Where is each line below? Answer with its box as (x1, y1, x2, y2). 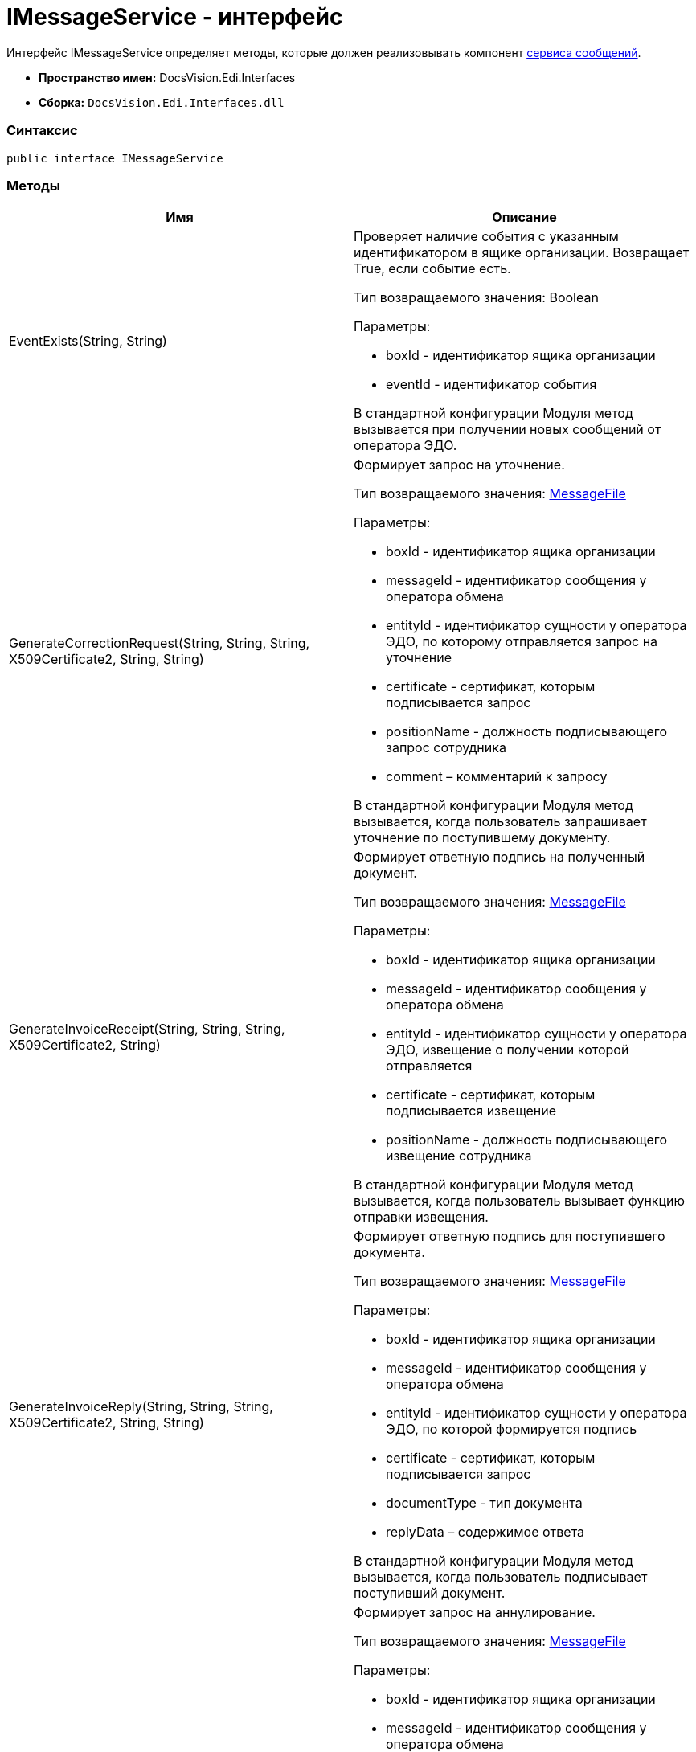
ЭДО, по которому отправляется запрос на (386, 633, 658, 650)
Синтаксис (6, 122, 78, 139)
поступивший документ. (354, 1585, 506, 1602)
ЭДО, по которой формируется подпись (386, 1421, 637, 1438)
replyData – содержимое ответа (386, 1524, 585, 1541)
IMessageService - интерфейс (6, 3, 343, 31)
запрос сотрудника (386, 739, 506, 756)
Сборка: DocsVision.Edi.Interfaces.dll (39, 95, 285, 109)
